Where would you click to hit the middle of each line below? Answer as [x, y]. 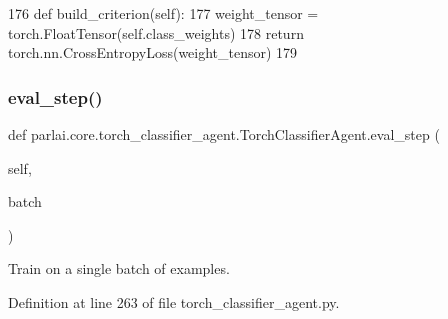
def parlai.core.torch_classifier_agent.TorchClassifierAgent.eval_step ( [224, 134]
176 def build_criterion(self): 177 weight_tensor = [163, 13]
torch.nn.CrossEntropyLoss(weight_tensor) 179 [153, 52]
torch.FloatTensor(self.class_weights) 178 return [156, 32]
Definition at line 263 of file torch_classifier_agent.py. [174, 301]
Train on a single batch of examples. [119, 268]
